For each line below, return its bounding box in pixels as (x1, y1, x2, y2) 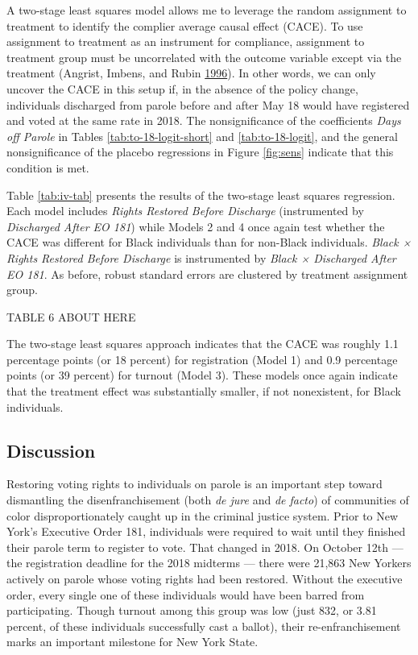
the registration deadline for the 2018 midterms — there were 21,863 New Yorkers (6, 554, 412, 571)
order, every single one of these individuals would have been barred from (6, 586, 365, 603)
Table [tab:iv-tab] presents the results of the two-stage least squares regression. (6, 186, 395, 203)
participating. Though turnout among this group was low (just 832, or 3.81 (6, 602, 377, 619)
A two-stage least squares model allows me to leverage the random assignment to (6, 2, 407, 18)
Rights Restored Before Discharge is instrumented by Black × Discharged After (6, 249, 396, 266)
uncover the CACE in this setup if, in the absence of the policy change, (6, 80, 358, 97)
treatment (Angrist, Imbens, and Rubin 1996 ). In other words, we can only (6, 64, 376, 81)
